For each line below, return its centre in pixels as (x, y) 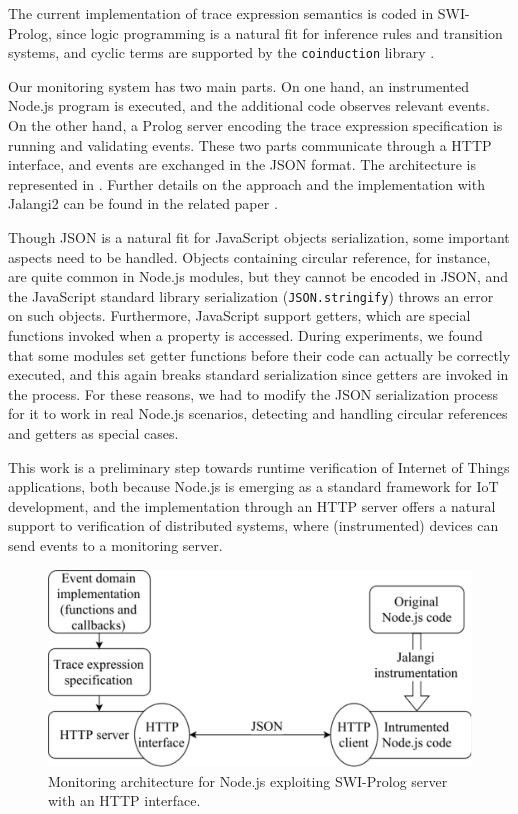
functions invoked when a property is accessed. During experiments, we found (245, 335)
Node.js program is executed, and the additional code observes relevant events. (249, 105)
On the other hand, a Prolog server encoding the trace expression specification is (255, 125)
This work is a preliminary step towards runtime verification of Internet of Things (259, 466)
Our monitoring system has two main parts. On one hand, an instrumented (239, 85)
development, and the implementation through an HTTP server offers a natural (252, 505)
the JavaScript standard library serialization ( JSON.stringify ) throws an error (251, 295)
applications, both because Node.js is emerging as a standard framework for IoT (253, 486)
